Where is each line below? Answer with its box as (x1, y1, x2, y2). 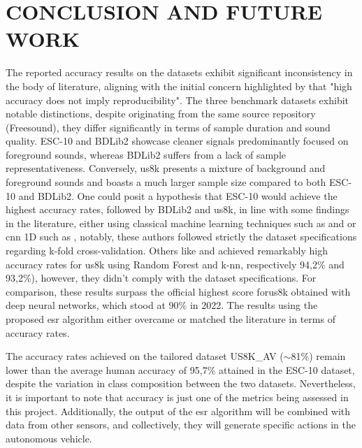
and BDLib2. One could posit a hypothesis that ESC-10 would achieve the (18, 188, 338, 203)
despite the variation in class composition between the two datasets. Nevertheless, (6, 376, 356, 391)
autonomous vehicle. (6, 431, 92, 445)
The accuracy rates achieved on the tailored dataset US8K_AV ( (6, 349, 284, 363)
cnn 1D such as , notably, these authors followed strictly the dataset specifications (6, 229, 357, 244)
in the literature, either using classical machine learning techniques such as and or (6, 215, 356, 230)
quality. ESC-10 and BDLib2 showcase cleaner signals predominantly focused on (6, 133, 349, 148)
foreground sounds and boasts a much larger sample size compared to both (6, 175, 326, 189)
